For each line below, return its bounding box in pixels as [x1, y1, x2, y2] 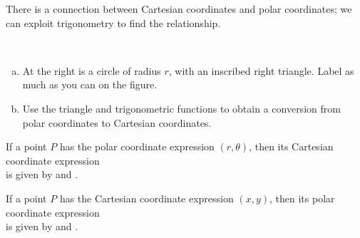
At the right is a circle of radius [22, 63, 161, 78]
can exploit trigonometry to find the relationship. [6, 15, 221, 30]
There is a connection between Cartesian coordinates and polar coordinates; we [6, 1, 352, 16]
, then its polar [269, 190, 335, 205]
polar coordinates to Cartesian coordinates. [22, 115, 212, 130]
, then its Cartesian [249, 139, 334, 154]
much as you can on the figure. [22, 77, 158, 92]
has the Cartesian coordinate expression [59, 190, 234, 205]
